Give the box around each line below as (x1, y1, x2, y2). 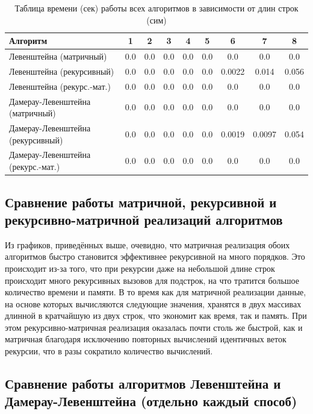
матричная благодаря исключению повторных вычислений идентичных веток (5, 333, 287, 345)
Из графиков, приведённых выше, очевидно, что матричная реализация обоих (5, 238, 290, 251)
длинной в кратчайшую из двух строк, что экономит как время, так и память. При (5, 309, 307, 322)
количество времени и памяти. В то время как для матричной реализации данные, (5, 286, 306, 298)
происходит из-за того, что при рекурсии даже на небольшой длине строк (5, 262, 275, 274)
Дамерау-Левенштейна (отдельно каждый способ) (5, 392, 297, 410)
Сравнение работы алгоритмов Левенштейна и (5, 374, 281, 393)
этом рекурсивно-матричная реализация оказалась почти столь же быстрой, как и (5, 321, 303, 333)
